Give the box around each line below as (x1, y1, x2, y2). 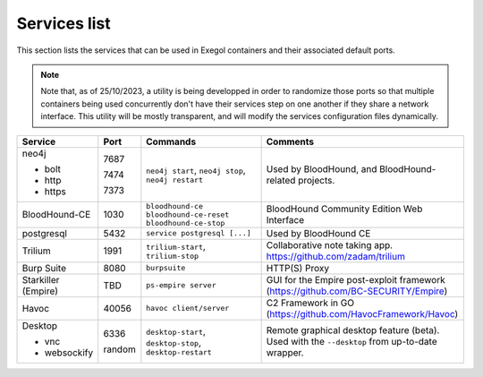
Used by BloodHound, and (266, 162, 377, 175)
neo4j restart (146, 176, 203, 184)
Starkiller (21, 273, 60, 286)
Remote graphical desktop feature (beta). (266, 323, 440, 336)
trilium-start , (146, 240, 206, 253)
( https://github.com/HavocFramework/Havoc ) (266, 307, 459, 320)
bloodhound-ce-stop (146, 218, 225, 227)
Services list (16, 13, 111, 33)
